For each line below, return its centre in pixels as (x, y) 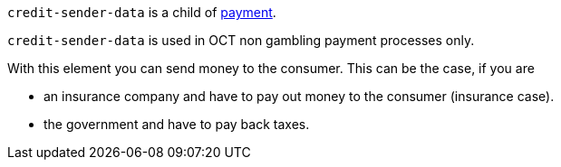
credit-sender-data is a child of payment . (142, 12)
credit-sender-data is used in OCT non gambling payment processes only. (241, 40)
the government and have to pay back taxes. (177, 124)
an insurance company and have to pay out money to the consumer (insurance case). (299, 96)
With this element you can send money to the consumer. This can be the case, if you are (271, 68)
